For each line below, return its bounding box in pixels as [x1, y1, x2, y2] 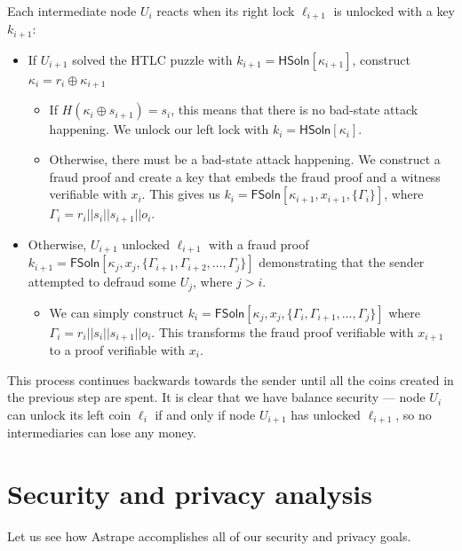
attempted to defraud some [28, 272, 176, 291]
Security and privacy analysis [7, 475, 373, 511]
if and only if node [155, 405, 256, 423]
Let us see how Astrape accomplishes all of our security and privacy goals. [7, 526, 411, 545]
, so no [395, 405, 432, 423]
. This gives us [141, 185, 220, 203]
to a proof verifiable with [49, 340, 186, 358]
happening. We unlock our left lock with [49, 120, 269, 138]
